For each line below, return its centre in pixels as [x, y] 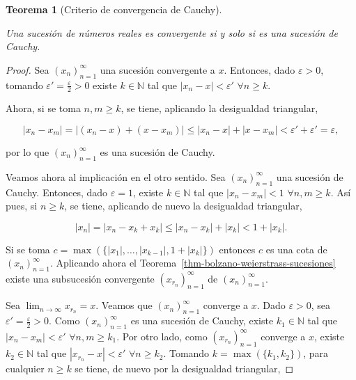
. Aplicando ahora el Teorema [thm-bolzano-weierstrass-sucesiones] [193, 263]
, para [316, 353]
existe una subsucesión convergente [80, 278]
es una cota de [296, 249]
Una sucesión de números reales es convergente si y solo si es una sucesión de [172, 32]
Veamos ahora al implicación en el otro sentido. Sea [116, 176]
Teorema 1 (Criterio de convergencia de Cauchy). [114, 9]
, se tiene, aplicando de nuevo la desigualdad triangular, [183, 206]
